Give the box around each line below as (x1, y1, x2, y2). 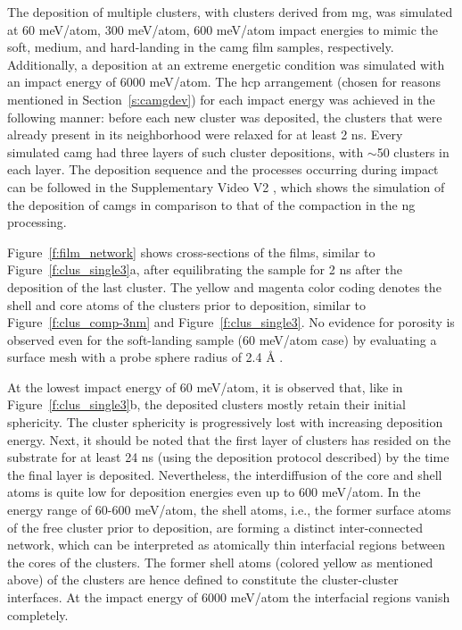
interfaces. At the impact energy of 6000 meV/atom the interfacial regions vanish (7, 588, 450, 606)
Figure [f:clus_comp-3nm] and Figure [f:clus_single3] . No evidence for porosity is (7, 313, 455, 332)
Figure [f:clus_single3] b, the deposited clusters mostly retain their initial (7, 395, 406, 414)
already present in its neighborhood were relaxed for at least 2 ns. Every (7, 125, 403, 144)
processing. (7, 213, 67, 231)
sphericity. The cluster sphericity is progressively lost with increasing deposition (7, 413, 443, 432)
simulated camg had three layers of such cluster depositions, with (7, 142, 364, 161)
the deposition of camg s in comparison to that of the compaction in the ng (7, 195, 416, 214)
